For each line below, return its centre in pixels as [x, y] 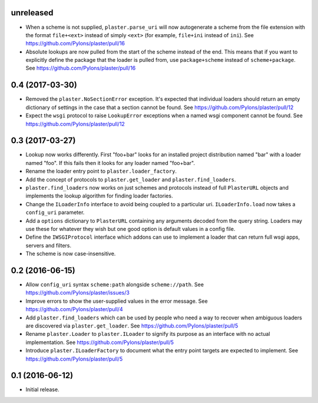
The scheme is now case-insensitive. [71, 254]
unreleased [32, 13]
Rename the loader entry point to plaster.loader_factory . [101, 171]
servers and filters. [49, 245]
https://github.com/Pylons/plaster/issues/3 [77, 293]
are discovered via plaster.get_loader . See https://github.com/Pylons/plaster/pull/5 [132, 326]
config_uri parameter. [55, 213]
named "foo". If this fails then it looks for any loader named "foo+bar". [110, 163]
